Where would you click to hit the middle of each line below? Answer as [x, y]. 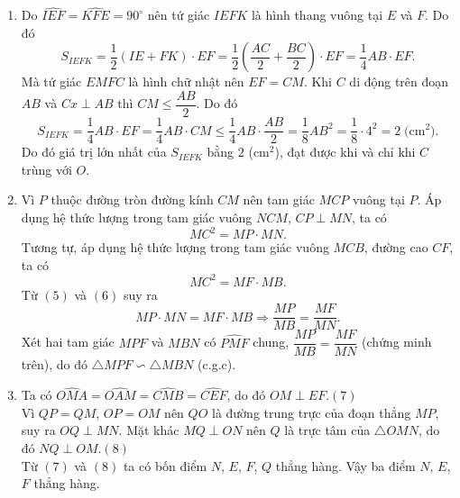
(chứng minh [397, 342]
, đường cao [396, 247]
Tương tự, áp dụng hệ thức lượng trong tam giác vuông [175, 247]
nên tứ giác [179, 15]
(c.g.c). [217, 364]
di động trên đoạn [399, 81]
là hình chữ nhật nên [186, 81]
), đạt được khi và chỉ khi [345, 152]
